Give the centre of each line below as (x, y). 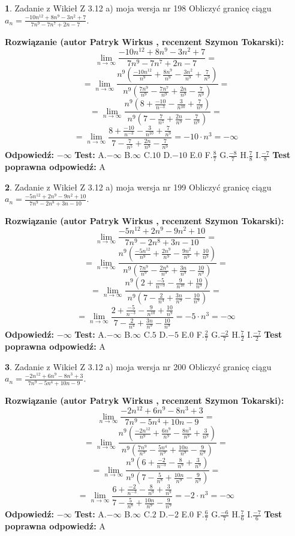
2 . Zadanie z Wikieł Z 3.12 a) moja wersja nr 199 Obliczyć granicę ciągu (138, 187)
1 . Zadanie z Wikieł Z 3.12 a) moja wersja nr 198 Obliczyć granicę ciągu (138, 8)
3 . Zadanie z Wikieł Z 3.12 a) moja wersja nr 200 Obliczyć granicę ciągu (138, 366)
